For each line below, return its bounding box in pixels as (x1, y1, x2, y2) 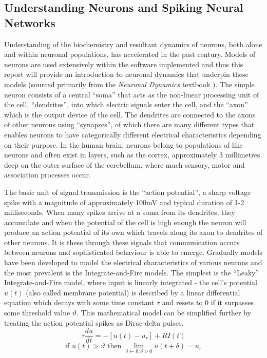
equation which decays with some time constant (4, 297, 155, 308)
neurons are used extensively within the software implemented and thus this (4, 58, 243, 69)
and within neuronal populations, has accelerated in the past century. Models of (4, 49, 256, 59)
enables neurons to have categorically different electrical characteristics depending (4, 129, 261, 140)
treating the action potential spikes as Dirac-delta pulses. (4, 317, 184, 328)
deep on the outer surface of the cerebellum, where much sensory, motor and (4, 159, 245, 170)
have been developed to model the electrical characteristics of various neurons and (4, 257, 262, 268)
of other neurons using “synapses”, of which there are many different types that (4, 119, 255, 130)
